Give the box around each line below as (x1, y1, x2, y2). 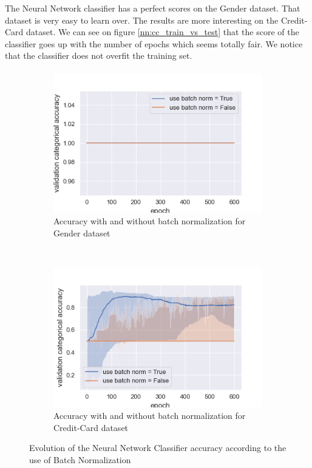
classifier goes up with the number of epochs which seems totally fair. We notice (5, 37, 303, 50)
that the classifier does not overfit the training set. (5, 49, 192, 62)
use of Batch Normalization (29, 453, 131, 466)
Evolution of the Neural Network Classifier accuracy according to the (29, 441, 287, 454)
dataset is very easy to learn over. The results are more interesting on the (5, 13, 279, 26)
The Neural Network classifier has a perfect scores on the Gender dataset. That (5, 2, 300, 14)
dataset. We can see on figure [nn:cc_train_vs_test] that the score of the (26, 25, 299, 38)
